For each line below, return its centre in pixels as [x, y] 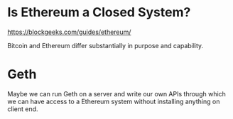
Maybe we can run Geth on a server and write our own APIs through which [116, 93]
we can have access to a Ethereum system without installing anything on [114, 101]
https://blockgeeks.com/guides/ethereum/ [69, 32]
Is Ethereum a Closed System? [99, 12]
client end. [23, 109]
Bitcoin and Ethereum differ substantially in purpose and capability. [105, 45]
